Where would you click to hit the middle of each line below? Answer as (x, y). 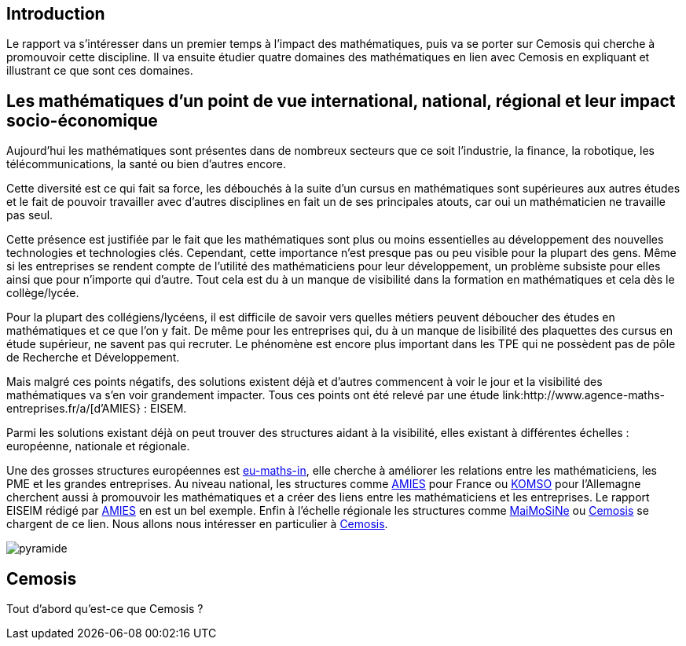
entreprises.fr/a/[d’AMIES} (74, 409)
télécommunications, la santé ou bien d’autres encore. (146, 164)
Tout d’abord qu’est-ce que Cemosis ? (105, 609)
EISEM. (169, 409)
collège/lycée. (43, 293)
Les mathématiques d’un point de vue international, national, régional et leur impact (341, 101)
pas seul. (30, 215)
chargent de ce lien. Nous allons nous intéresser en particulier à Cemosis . (197, 524)
